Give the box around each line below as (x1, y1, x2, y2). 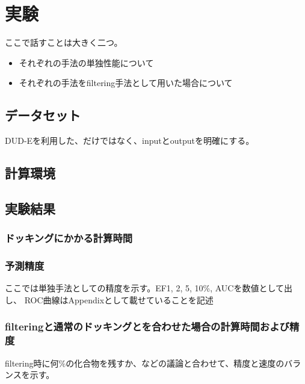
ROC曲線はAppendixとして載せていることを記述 (24, 293, 214, 306)
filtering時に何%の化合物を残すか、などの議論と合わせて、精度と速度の (5, 356, 285, 369)
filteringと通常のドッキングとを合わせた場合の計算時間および (5, 319, 289, 334)
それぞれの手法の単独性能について (19, 56, 154, 69)
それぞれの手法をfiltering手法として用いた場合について (19, 76, 233, 89)
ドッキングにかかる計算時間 (5, 231, 133, 246)
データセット (5, 106, 81, 125)
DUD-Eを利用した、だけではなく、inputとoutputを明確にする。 (5, 134, 254, 147)
